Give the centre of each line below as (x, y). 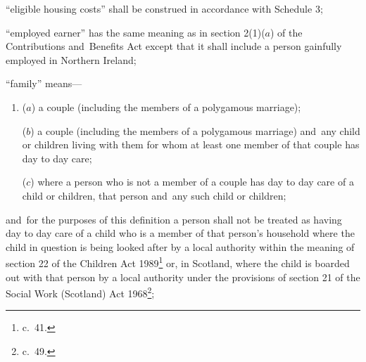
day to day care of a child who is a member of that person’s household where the (180, 233)
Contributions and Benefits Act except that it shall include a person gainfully (174, 46)
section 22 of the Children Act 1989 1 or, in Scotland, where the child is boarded (178, 262)
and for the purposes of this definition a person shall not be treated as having (174, 219)
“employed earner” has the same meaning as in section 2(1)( (135, 32)
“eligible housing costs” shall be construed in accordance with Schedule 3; (164, 8)
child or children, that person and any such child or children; (154, 195)
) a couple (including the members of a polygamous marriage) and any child (195, 130)
